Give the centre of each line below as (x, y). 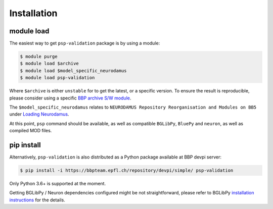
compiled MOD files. (31, 131)
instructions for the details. (37, 200)
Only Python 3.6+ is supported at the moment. (58, 184)
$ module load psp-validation (57, 78)
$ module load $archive (50, 64)
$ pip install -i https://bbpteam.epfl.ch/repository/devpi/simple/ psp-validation (127, 171)
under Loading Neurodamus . (39, 114)
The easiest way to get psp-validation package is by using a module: (85, 43)
